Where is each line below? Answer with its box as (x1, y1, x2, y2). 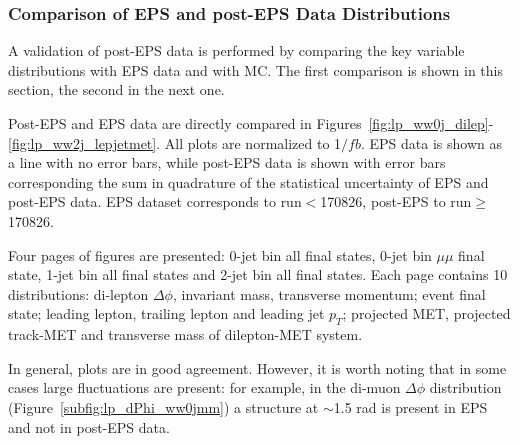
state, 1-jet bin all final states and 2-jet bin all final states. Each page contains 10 (8, 264, 508, 285)
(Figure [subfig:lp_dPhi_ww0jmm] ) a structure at (8, 396, 319, 417)
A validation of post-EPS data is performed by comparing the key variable (8, 40, 465, 61)
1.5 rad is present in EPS (333, 396, 488, 417)
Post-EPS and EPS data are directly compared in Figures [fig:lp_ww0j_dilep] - (8, 113, 494, 133)
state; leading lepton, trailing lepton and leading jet (8, 303, 325, 324)
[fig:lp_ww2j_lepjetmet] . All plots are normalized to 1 (8, 132, 342, 153)
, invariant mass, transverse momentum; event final (172, 283, 486, 304)
